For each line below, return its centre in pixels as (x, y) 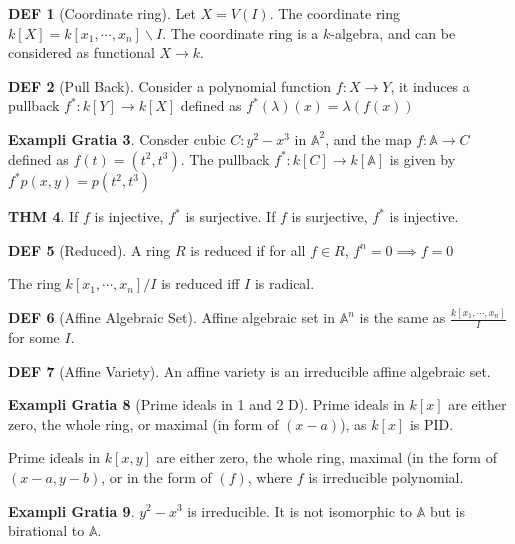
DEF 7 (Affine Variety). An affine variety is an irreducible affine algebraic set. (249, 370)
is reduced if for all (248, 249)
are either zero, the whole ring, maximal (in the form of (326, 457)
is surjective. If (230, 216)
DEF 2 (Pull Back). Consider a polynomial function (170, 85)
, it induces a (430, 85)
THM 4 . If (43, 216)
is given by (422, 158)
